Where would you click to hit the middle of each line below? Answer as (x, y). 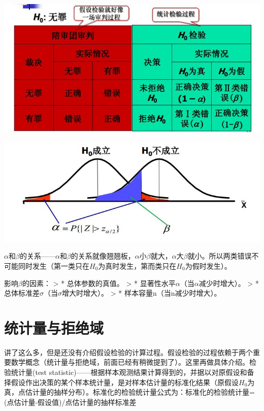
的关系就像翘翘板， (103, 256)
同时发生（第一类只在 (54, 265)
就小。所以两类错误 (220, 256)
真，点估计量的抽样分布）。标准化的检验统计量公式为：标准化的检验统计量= (129, 392)
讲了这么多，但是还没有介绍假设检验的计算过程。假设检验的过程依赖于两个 (128, 352)
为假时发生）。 (208, 265)
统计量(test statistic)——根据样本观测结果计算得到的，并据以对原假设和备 (133, 372)
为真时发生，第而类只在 (137, 265)
